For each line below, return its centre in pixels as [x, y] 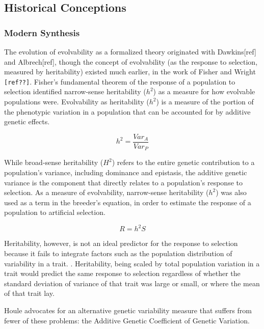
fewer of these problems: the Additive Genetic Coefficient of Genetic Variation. [127, 320]
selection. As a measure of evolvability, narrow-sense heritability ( [107, 192]
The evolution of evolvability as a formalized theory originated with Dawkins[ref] [130, 51]
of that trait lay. [29, 293]
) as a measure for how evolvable [204, 91]
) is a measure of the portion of [205, 102]
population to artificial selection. [55, 212]
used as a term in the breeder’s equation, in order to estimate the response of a [128, 202]
